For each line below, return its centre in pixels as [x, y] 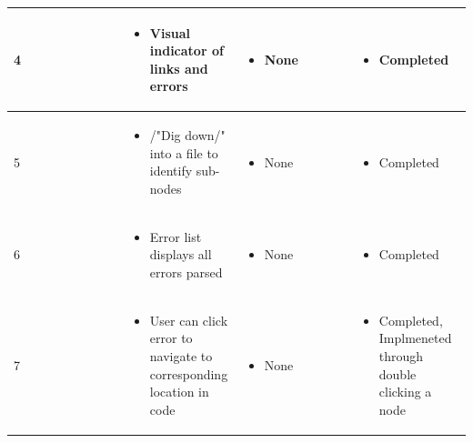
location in [179, 392]
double [398, 373]
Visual [170, 32]
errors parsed [186, 272]
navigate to [181, 355]
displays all [181, 254]
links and [179, 68]
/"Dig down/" [187, 135]
